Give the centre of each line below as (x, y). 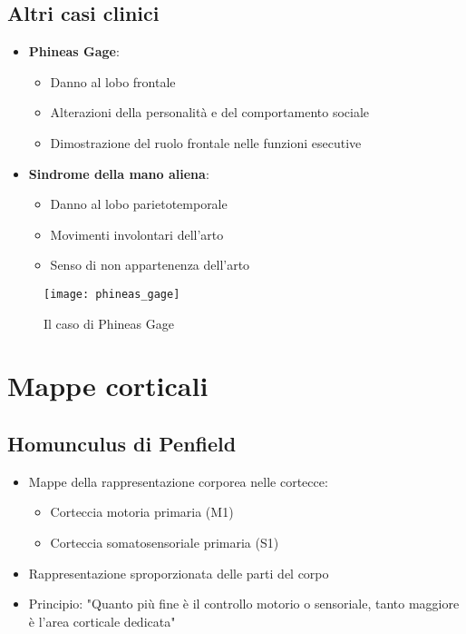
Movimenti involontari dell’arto (137, 234)
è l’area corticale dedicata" (102, 621)
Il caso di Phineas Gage (109, 323)
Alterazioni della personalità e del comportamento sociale (210, 112)
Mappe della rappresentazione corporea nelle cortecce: (178, 481)
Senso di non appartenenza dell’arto (150, 265)
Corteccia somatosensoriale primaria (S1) (165, 542)
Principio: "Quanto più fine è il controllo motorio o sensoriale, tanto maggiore (244, 604)
